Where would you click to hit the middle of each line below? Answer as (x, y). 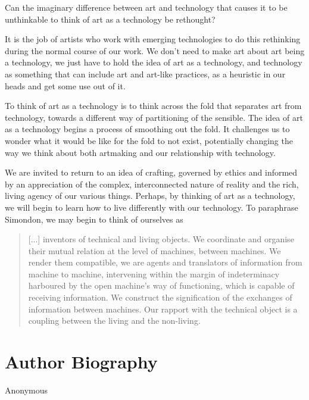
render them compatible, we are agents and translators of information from (165, 262)
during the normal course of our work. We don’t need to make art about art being (155, 50)
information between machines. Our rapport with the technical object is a (163, 309)
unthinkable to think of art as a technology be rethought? (110, 19)
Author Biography (81, 362)
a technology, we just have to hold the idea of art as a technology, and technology (154, 62)
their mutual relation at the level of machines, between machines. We (154, 250)
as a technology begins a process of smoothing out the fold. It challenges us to (147, 129)
